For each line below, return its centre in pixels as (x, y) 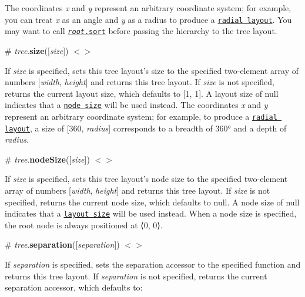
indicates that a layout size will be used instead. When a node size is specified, (151, 213)
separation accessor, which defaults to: (74, 287)
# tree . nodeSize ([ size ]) (47, 159)
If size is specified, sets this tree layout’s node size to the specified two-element (146, 179)
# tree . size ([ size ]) (37, 50)
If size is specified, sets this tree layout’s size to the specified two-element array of (152, 70)
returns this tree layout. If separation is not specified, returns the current (136, 276)
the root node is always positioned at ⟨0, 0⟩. (84, 225)
